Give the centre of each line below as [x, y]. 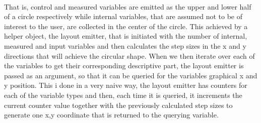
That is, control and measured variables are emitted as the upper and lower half [128, 6]
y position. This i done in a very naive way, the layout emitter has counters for [126, 85]
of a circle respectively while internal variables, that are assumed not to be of [123, 16]
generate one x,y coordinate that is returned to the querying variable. [111, 115]
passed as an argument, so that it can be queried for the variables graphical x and [131, 75]
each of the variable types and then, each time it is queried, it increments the [123, 95]
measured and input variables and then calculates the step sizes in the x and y [125, 45]
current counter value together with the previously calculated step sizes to [118, 105]
